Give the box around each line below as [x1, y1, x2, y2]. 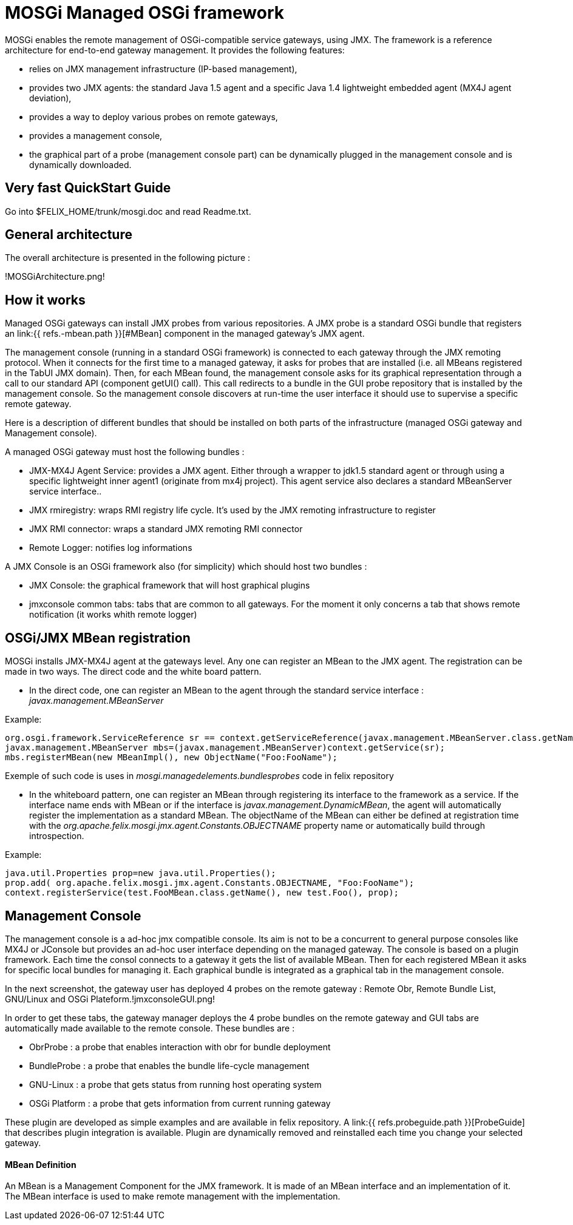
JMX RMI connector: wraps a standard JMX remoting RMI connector [29, 524, 303, 535]
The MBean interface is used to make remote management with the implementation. [5, 1191, 341, 1202]
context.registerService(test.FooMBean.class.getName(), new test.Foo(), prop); [5, 888, 399, 898]
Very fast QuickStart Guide [5, 180, 171, 196]
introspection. [29, 831, 84, 842]
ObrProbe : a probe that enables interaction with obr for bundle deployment [29, 1041, 331, 1052]
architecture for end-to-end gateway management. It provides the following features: [5, 44, 345, 55]
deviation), [29, 92, 72, 103]
